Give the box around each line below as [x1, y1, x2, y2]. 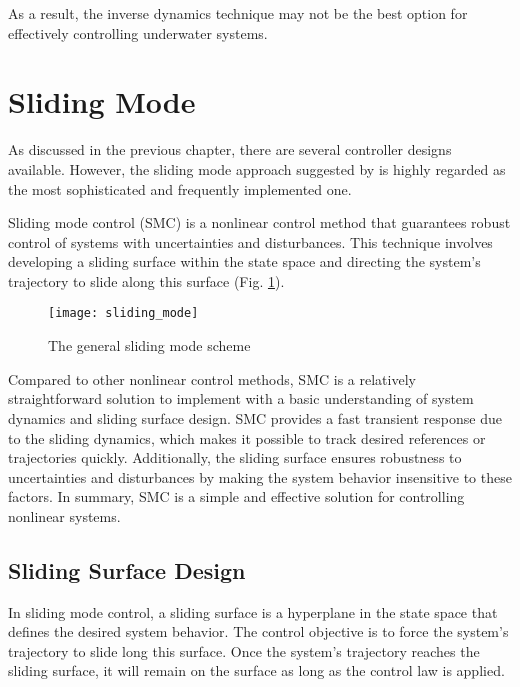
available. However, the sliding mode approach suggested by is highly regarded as [8, 158, 506, 179]
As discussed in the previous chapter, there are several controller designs [8, 139, 452, 160]
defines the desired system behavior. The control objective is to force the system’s [8, 621, 509, 642]
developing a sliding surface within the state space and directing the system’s [8, 251, 481, 272]
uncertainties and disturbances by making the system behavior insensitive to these [8, 466, 512, 487]
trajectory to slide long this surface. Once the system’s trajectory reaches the [8, 640, 480, 661]
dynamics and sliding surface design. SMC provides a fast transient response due [8, 407, 502, 428]
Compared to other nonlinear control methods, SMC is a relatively [8, 368, 416, 389]
